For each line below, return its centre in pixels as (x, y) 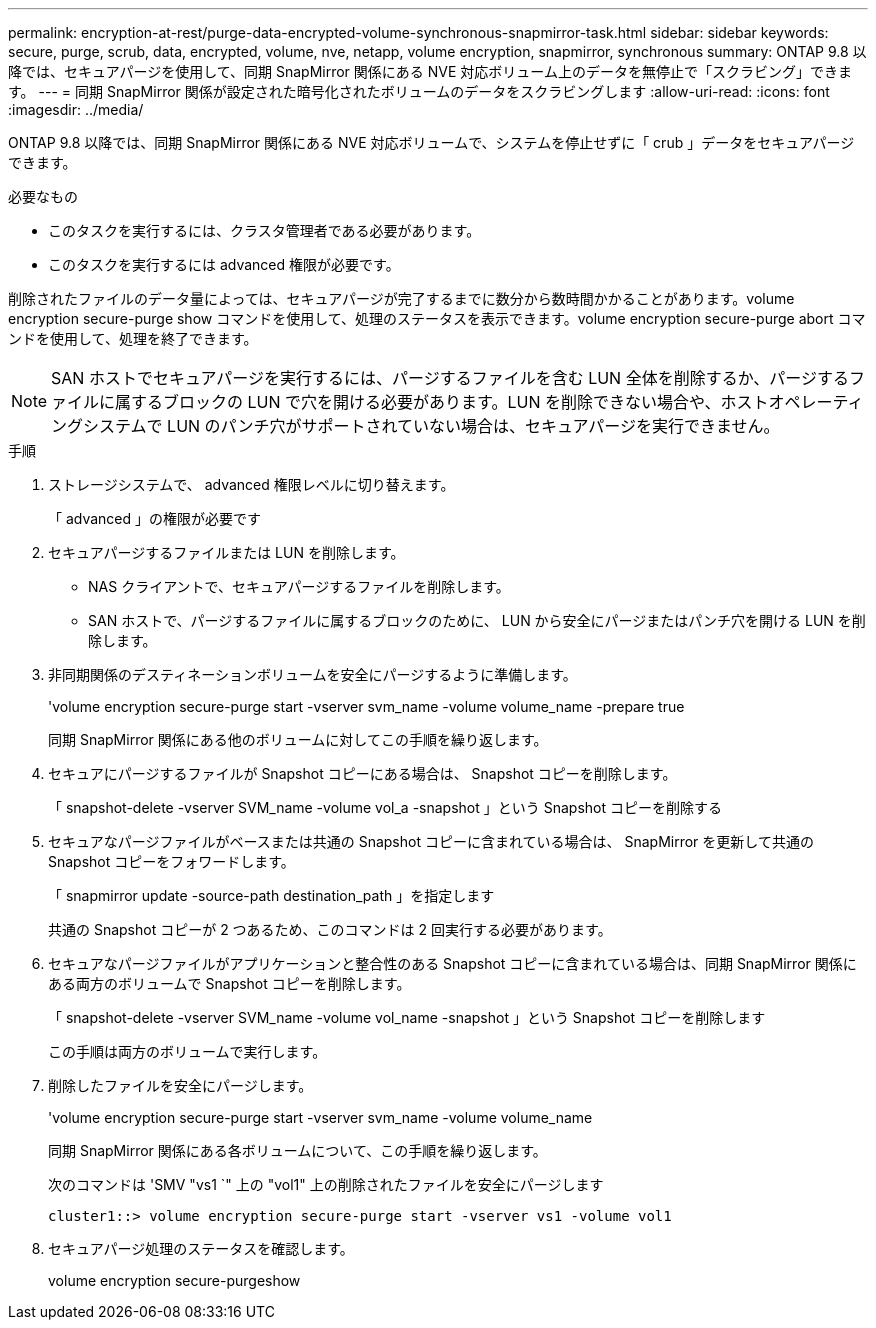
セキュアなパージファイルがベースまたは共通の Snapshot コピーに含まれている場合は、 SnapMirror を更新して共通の (431, 841)
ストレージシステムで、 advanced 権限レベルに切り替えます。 (251, 484)
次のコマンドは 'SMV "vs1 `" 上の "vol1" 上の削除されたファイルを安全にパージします (326, 1184)
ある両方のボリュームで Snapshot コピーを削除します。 (229, 983)
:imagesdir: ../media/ (76, 109)
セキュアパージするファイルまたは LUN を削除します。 (226, 552)
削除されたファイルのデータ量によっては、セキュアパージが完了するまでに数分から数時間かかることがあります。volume (401, 298)
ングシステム (99, 426)
